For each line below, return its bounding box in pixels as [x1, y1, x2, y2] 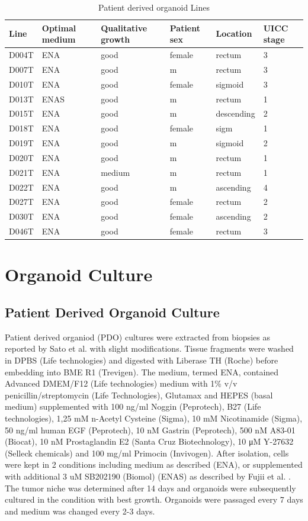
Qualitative [101, 21, 147, 34]
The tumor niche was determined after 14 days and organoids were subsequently [5, 481, 296, 494]
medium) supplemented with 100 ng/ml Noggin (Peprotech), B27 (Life [5, 400, 261, 413]
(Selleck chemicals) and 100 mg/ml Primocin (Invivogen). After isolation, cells [5, 446, 289, 459]
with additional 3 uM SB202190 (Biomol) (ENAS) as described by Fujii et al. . [5, 469, 291, 482]
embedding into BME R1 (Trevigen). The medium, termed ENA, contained [5, 365, 279, 378]
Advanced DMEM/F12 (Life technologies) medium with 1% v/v [5, 377, 238, 390]
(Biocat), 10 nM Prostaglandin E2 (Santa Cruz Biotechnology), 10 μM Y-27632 [5, 435, 294, 448]
